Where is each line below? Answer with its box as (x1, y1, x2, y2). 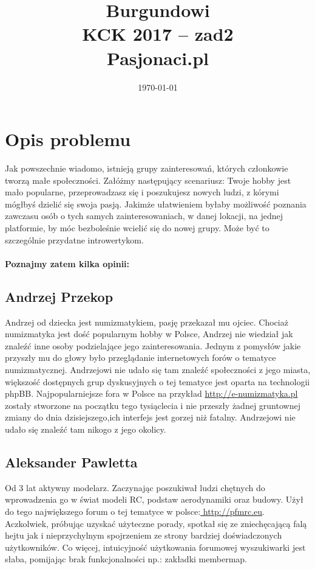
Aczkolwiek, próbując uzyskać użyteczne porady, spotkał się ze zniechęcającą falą (5, 517, 307, 529)
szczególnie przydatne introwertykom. (5, 233, 144, 246)
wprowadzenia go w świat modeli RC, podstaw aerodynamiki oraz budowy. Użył (5, 493, 303, 506)
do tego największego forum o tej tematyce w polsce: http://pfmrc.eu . (5, 504, 265, 517)
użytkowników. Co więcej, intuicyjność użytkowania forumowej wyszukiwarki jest (5, 540, 306, 553)
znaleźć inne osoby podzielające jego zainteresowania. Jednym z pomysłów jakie (5, 339, 301, 352)
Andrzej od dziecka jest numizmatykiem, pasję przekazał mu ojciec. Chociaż (5, 315, 288, 328)
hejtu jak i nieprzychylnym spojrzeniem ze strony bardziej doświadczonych (5, 529, 282, 542)
